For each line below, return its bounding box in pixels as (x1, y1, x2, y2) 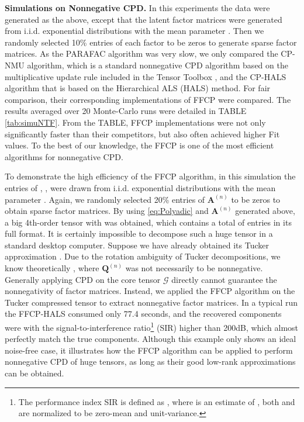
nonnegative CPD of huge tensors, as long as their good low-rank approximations (5, 355, 296, 368)
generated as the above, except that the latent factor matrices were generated (5, 13, 282, 25)
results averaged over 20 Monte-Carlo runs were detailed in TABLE (5, 105, 247, 117)
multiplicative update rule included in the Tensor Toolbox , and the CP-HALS (5, 70, 286, 82)
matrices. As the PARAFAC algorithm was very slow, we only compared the (5, 47, 278, 60)
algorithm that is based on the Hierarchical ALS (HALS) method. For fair (5, 82, 271, 94)
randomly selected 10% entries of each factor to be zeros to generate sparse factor (5, 36, 297, 48)
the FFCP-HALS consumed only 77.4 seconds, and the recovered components (5, 307, 282, 320)
